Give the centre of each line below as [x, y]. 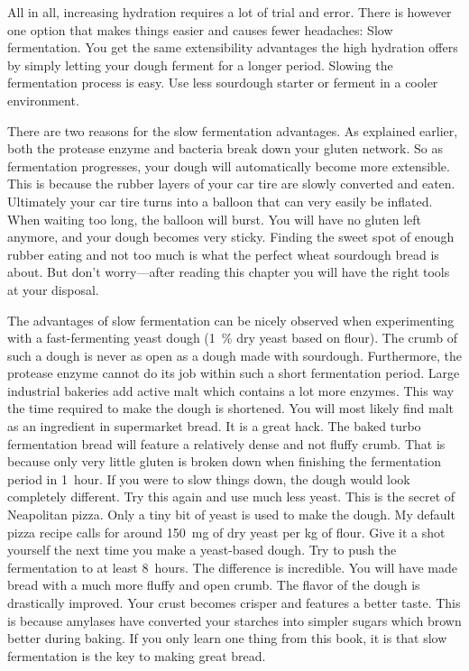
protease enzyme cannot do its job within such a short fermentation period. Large [234, 373]
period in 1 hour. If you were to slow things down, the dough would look [209, 478]
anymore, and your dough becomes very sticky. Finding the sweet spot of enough [231, 237]
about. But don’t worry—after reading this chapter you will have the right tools [229, 272]
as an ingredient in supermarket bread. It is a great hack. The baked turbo [214, 426]
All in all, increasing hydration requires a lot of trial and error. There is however [230, 12]
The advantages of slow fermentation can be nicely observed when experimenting [231, 320]
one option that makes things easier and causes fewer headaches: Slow [200, 29]
